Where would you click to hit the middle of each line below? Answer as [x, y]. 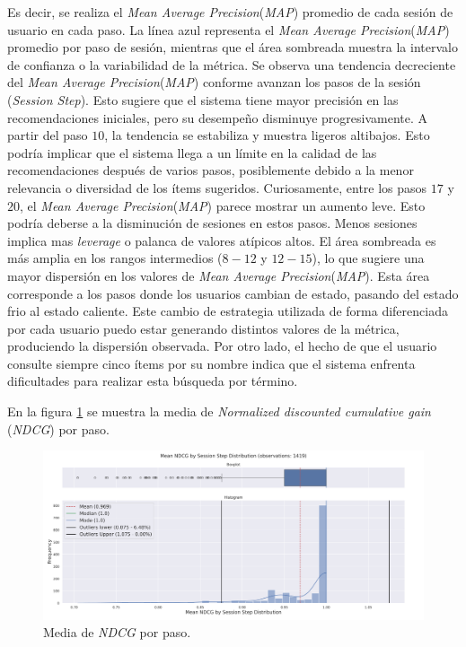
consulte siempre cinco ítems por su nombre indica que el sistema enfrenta [211, 363]
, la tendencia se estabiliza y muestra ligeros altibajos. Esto [267, 135]
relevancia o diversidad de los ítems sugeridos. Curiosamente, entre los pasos [217, 187]
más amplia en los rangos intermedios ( [115, 258]
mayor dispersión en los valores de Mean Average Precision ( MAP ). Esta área [219, 275]
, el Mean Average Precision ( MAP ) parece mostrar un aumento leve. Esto [223, 205]
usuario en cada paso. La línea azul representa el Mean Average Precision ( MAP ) [229, 29]
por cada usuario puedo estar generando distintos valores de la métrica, [203, 328]
